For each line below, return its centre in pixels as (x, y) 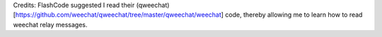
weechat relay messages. (50, 24)
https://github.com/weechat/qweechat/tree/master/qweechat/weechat (118, 15)
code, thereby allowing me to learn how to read (294, 15)
